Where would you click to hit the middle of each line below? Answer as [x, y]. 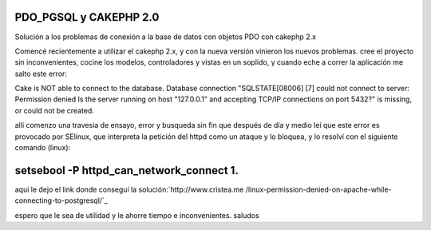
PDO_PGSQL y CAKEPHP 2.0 [87, 17]
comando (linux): [43, 148]
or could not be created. [55, 110]
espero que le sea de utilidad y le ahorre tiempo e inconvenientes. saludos [137, 215]
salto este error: [41, 73]
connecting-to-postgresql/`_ [61, 200]
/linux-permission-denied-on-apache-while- [318, 189]
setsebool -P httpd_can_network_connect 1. [127, 171]
